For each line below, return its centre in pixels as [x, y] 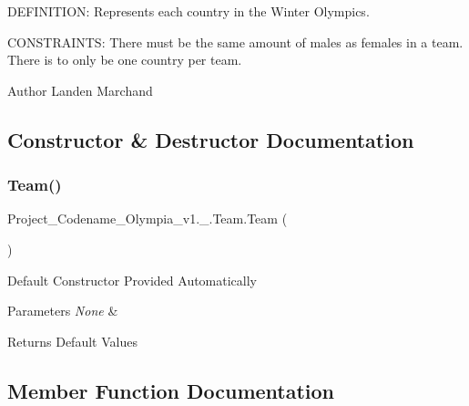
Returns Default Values [72, 341]
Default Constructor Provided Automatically [133, 280]
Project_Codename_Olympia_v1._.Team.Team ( [148, 219]
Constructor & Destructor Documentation [211, 139]
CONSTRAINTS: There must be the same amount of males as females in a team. [235, 42]
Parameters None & [63, 311]
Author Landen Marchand [80, 90]
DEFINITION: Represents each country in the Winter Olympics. [189, 11]
